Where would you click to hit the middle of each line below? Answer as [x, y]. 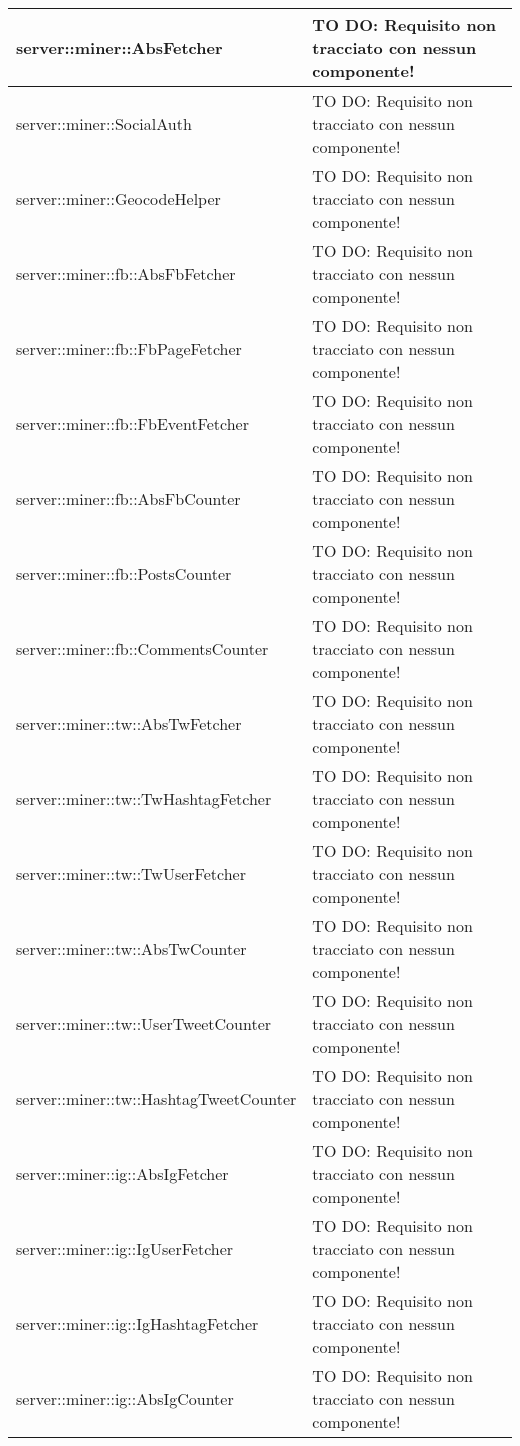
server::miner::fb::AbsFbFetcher [126, 273]
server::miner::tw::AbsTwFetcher [129, 723]
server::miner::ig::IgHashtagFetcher [137, 1323]
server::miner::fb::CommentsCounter [142, 648]
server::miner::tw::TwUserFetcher [131, 873]
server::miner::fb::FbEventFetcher [132, 423]
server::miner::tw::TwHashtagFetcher [144, 798]
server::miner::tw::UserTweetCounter [144, 1023]
